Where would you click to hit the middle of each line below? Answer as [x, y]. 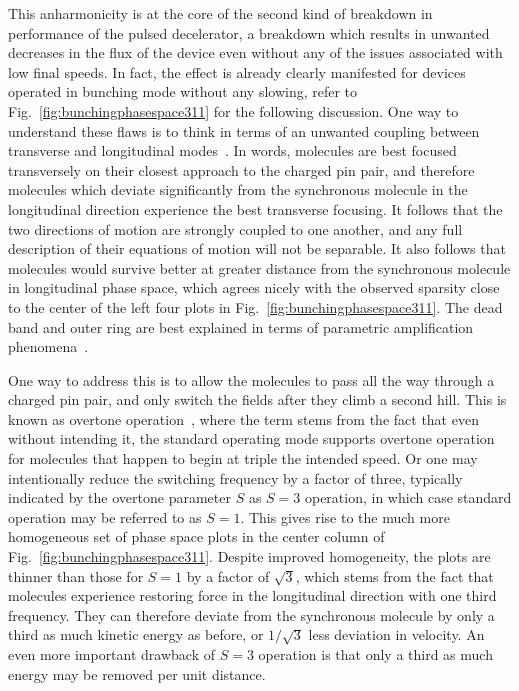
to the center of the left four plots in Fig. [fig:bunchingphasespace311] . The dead [255, 306]
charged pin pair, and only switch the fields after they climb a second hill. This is [257, 399]
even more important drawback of [112, 654]
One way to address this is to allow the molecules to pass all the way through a [251, 379]
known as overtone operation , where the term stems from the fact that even [243, 418]
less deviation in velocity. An [396, 634]
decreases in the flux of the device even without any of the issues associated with [255, 52]
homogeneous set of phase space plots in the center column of [196, 536]
